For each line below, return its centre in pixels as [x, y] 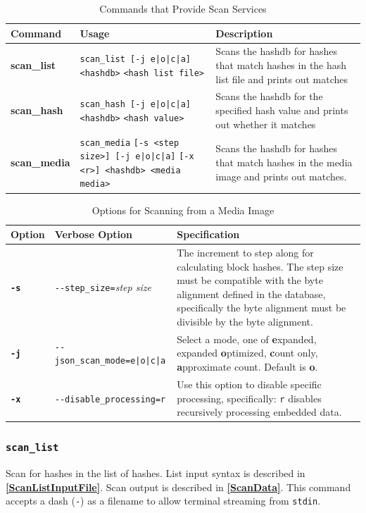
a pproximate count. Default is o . [247, 367]
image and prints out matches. [281, 176]
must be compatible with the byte [250, 280]
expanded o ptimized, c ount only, [247, 353]
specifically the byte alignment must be [261, 308]
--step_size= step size [103, 287]
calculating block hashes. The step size [260, 266]
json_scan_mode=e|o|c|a [110, 361]
